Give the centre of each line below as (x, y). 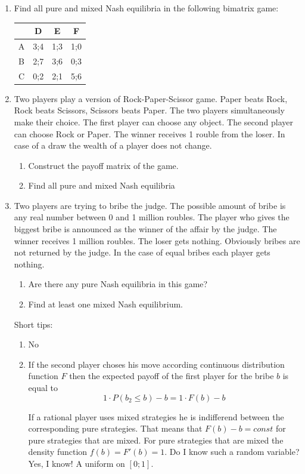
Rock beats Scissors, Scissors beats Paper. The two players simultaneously (149, 110)
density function (58, 452)
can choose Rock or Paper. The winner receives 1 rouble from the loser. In (150, 133)
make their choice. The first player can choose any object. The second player (153, 121)
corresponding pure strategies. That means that (115, 428)
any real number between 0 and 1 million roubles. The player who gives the (152, 217)
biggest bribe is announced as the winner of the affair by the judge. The (145, 229)
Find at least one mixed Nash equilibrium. (105, 304)
